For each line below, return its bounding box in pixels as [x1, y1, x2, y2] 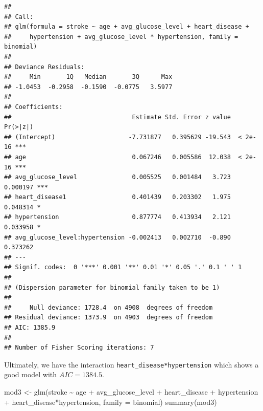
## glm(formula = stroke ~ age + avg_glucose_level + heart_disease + [4, 23, 249, 31]
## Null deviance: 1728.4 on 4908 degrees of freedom [4, 304, 213, 311]
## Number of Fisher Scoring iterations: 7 [4, 344, 154, 352]
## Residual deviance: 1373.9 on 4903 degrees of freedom [4, 314, 213, 321]
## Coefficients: [4, 103, 63, 111]
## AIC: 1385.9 [4, 324, 56, 331]
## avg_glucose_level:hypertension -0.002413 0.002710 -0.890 [4, 233, 231, 241]
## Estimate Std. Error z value [4, 113, 231, 121]
